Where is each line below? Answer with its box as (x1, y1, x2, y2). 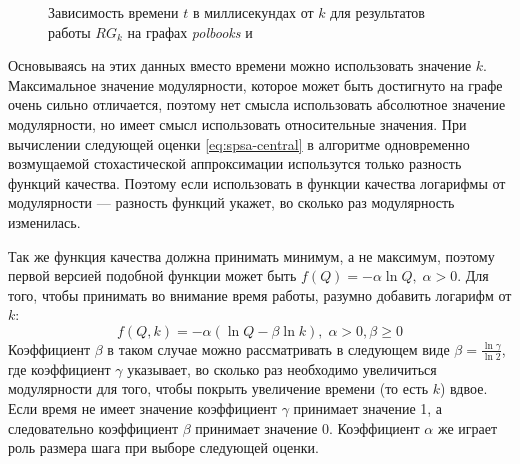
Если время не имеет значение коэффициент (8, 397, 277, 418)
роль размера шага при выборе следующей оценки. (8, 437, 319, 458)
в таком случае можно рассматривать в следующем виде (107, 338, 450, 359)
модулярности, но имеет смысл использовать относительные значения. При (8, 113, 467, 134)
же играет (437, 417, 498, 438)
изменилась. (8, 211, 81, 232)
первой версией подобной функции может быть (8, 265, 297, 286)
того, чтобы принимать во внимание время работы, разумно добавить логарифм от (8, 284, 512, 305)
